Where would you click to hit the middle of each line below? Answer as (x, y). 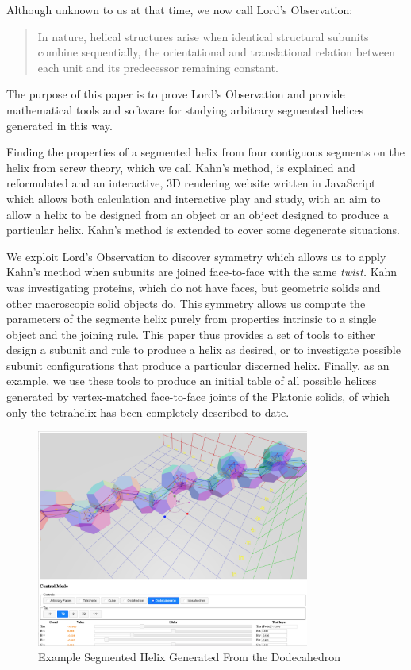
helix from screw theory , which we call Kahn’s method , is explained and (181, 167)
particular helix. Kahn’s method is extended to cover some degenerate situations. (203, 230)
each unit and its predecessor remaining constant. (158, 67)
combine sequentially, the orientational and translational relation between (217, 52)
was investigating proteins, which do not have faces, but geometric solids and (194, 287)
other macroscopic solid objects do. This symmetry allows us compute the (186, 303)
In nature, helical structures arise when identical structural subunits (203, 36)
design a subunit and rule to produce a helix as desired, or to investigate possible (204, 350)
